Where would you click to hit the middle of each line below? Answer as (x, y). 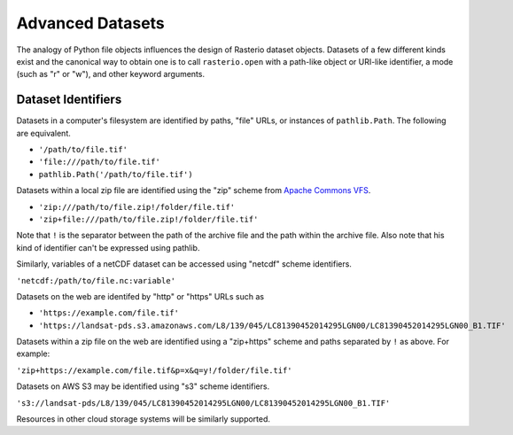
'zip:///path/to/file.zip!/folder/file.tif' (137, 207)
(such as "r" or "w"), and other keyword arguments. (111, 74)
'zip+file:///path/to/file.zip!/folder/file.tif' (148, 219)
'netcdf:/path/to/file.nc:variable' (96, 280)
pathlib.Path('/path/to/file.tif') (116, 174)
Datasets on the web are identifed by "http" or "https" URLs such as (140, 296)
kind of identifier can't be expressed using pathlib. (108, 247)
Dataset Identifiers (69, 100)
